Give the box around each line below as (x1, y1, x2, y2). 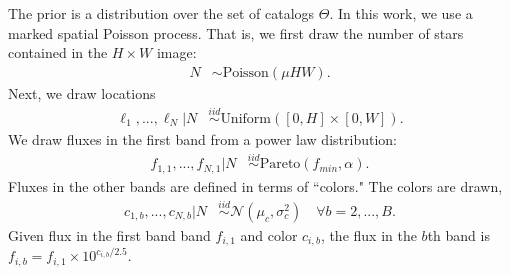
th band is (427, 224, 490, 245)
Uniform (220, 111, 271, 126)
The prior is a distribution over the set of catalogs (8, 3, 315, 23)
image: (156, 42, 197, 63)
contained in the (8, 42, 108, 63)
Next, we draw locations (8, 82, 156, 103)
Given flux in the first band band (8, 224, 211, 245)
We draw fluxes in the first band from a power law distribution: (8, 128, 397, 149)
